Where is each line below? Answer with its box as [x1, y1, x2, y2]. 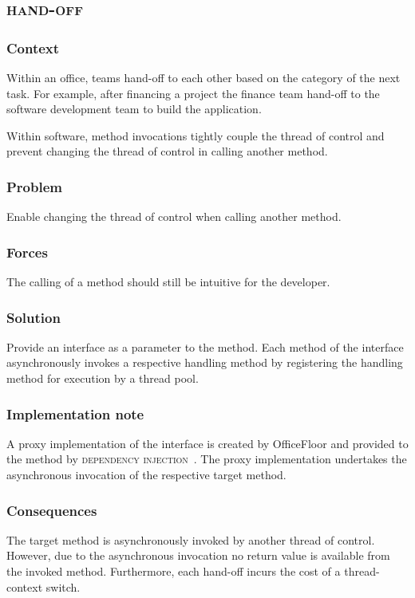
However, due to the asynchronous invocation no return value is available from [6, 547, 390, 564]
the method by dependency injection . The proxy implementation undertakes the [6, 450, 407, 467]
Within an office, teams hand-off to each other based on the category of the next [6, 69, 401, 85]
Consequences [6, 500, 97, 520]
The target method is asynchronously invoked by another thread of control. [6, 531, 375, 548]
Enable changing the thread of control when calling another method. [6, 208, 342, 225]
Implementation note [6, 403, 144, 423]
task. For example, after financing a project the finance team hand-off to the [6, 85, 380, 101]
